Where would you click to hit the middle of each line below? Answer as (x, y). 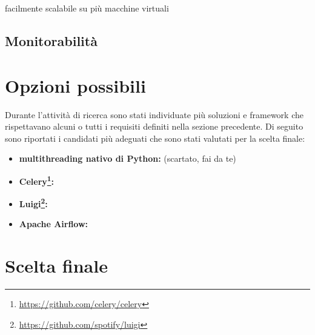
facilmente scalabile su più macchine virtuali (87, 8)
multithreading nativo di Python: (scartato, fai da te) (128, 158)
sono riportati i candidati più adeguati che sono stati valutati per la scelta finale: (155, 138)
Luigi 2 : (33, 203)
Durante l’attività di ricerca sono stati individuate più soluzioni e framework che (154, 114)
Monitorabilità (51, 40)
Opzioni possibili (75, 85)
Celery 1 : (36, 180)
